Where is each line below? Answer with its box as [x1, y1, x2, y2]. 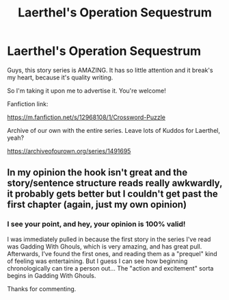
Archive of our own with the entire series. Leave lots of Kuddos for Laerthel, [7, 126, 221, 134]
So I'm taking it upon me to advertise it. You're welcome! [7, 86, 166, 95]
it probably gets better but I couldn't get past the [7, 188, 219, 200]
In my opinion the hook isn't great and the [7, 166, 188, 179]
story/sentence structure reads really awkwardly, [7, 177, 223, 189]
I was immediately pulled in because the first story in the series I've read [7, 235, 211, 243]
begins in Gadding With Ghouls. [7, 271, 96, 279]
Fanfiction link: [7, 99, 49, 108]
